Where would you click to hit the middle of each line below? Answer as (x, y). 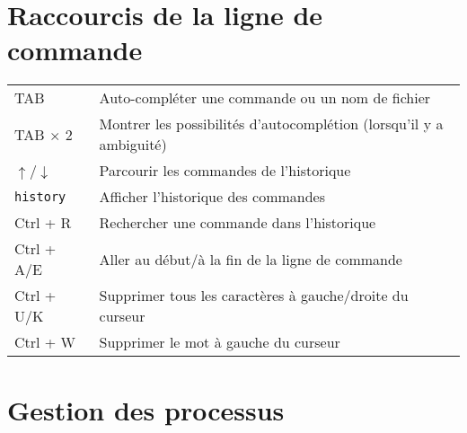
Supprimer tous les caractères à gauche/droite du (254, 296)
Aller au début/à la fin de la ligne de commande (251, 259)
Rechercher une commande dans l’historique (238, 223)
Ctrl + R (43, 223)
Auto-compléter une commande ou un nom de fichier (265, 98)
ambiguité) (133, 145)
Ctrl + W (45, 342)
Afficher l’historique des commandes (212, 197)
